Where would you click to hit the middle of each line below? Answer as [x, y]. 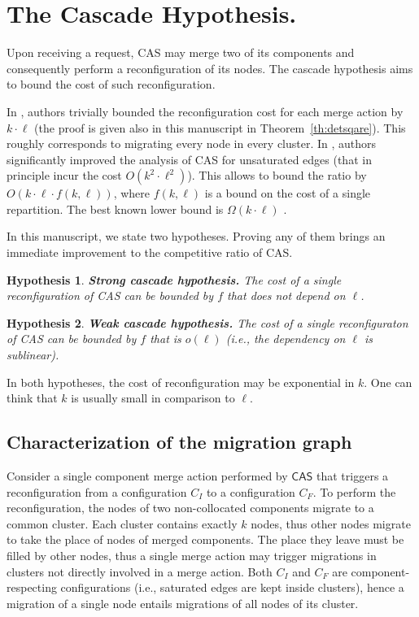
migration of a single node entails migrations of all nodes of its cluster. [183, 603]
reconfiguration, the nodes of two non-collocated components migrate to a [190, 508]
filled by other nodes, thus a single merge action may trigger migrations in [192, 555]
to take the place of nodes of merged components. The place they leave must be [205, 539]
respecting [32, 587]
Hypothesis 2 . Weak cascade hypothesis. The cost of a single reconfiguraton [207, 322]
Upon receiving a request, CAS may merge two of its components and [181, 52]
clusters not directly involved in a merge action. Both [140, 571]
